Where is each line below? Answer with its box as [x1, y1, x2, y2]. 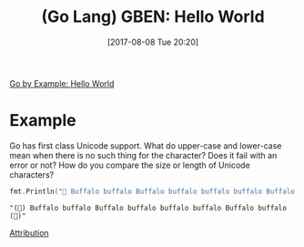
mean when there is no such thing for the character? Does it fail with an [9, 149, 278, 160]
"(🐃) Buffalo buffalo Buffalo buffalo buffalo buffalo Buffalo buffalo [9, 203, 287, 212]
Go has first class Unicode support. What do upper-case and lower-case [9, 139, 282, 151]
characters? [9, 169, 55, 180]
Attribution [9, 227, 49, 238]
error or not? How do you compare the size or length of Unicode [9, 160, 250, 170]
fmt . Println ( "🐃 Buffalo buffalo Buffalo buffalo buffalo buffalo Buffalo [9, 187, 296, 196]
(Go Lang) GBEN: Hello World [40, 6, 266, 27]
